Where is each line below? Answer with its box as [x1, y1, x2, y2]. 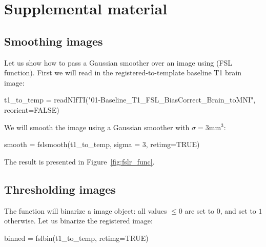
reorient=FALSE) [4, 104, 59, 115]
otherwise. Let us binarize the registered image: [4, 215, 153, 226]
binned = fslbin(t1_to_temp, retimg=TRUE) [4, 232, 149, 243]
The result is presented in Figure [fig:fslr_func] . [4, 156, 155, 167]
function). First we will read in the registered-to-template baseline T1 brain [4, 67, 242, 78]
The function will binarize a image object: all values [4, 205, 167, 216]
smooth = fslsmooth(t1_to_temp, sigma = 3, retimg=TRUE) [4, 139, 200, 150]
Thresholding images [4, 181, 116, 197]
